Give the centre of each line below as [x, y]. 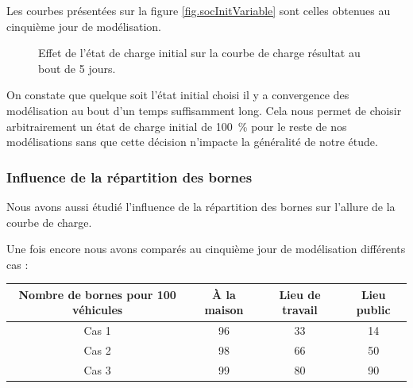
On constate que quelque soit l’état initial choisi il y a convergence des [178, 95]
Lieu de [300, 294]
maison [224, 310]
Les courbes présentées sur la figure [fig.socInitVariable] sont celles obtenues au [199, 10]
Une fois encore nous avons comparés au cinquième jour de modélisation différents [206, 249]
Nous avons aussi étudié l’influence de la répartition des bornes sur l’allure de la [201, 206]
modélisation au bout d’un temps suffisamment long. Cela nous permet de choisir [204, 110]
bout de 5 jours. [77, 68]
